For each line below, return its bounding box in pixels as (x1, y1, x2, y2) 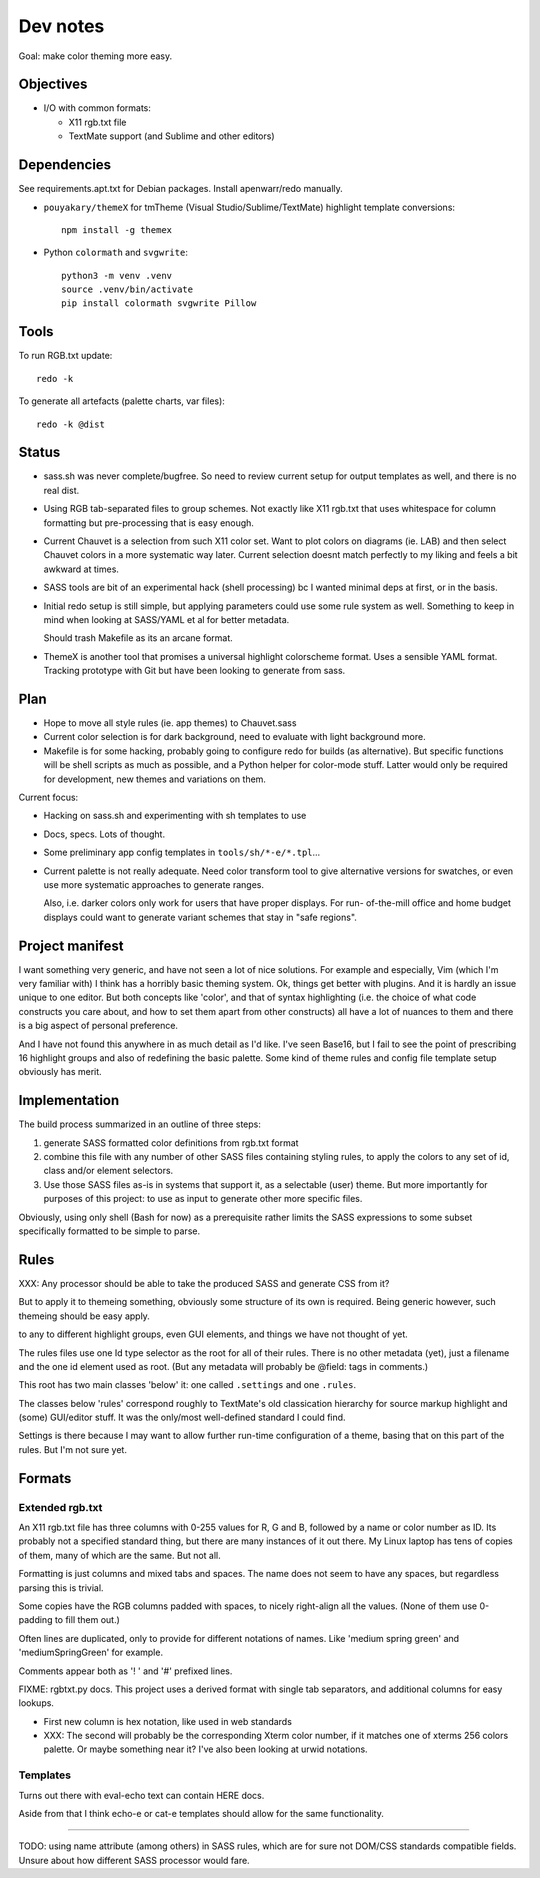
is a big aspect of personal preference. (18, 1020, 179, 1032)
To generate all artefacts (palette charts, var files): (18, 395, 225, 407)
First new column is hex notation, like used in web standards (43, 1715, 292, 1727)
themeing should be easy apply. (18, 1310, 150, 1322)
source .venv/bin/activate (61, 284, 194, 295)
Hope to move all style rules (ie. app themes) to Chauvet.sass (43, 717, 297, 729)
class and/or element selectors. (43, 1165, 174, 1177)
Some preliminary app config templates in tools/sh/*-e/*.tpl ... (43, 846, 321, 859)
